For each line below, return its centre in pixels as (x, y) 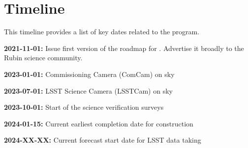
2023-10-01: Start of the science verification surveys (84, 107)
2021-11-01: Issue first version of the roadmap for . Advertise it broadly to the (124, 48)
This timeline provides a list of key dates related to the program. (102, 32)
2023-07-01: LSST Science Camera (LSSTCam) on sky (88, 90)
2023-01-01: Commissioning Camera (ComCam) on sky (89, 74)
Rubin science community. (43, 58)
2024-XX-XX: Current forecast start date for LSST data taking (103, 140)
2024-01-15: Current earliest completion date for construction (99, 123)
